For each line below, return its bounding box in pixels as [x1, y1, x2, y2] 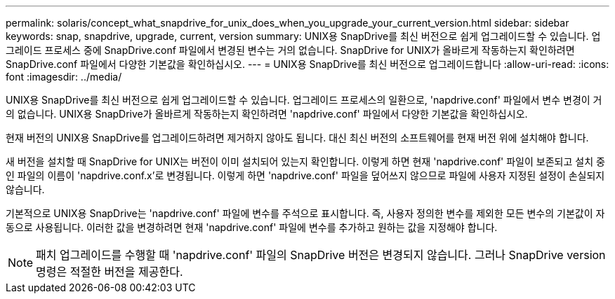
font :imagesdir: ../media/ [6, 71, 122, 83]
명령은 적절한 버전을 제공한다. [36, 265, 183, 279]
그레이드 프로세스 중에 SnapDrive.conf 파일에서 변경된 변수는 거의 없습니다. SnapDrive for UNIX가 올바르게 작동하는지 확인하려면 [6, 44, 575, 56]
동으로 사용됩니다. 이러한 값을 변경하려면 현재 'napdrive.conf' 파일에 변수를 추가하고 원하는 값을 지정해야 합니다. [6, 221, 498, 233]
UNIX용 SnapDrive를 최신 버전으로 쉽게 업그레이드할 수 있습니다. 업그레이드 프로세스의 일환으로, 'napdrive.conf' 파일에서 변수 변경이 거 [6, 94, 602, 106]
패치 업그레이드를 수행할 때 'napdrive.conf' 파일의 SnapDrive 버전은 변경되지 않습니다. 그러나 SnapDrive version [36, 248, 606, 262]
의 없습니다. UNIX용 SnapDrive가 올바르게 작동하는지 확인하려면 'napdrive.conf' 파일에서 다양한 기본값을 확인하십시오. [6, 108, 528, 120]
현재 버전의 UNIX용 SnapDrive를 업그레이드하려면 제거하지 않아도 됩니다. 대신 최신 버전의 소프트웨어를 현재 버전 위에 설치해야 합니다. [6, 132, 589, 144]
